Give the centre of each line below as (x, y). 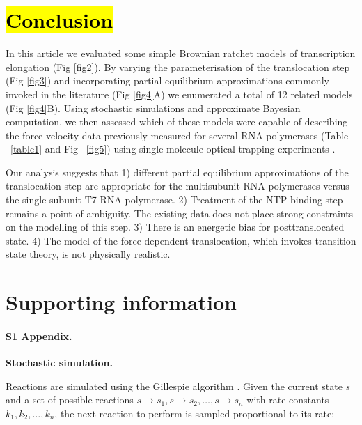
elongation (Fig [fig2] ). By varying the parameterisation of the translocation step (178, 67)
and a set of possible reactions (70, 400)
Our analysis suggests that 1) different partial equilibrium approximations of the (177, 172)
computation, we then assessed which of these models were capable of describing (177, 122)
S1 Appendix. (39, 336)
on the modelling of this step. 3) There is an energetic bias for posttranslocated (175, 227)
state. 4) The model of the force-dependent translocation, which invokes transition (181, 240)
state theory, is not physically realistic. (88, 254)
